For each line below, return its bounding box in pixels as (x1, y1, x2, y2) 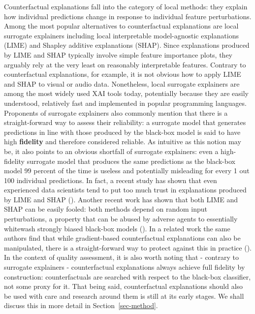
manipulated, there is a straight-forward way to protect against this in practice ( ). (4, 242, 252, 252)
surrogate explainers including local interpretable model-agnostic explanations (4, 30, 239, 40)
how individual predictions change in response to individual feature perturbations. (4, 11, 252, 21)
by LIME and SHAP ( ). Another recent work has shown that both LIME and (4, 194, 238, 204)
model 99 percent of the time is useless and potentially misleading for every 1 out (4, 165, 250, 176)
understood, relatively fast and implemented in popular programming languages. (4, 97, 247, 108)
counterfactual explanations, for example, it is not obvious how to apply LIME (4, 69, 241, 79)
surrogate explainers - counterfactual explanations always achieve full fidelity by (4, 262, 245, 272)
